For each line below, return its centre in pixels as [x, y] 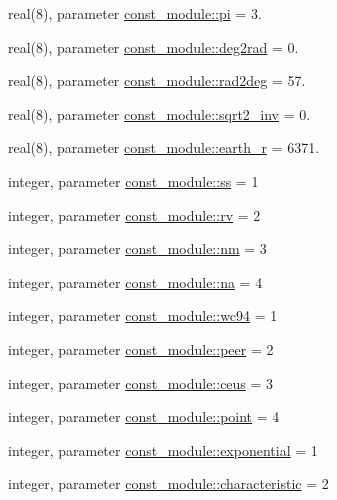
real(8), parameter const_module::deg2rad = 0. [153, 46]
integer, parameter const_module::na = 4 [135, 281]
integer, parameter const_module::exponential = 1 [163, 449]
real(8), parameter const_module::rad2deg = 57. [157, 80]
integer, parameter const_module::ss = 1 [133, 180]
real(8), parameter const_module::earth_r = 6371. [164, 147]
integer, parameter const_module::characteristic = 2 [168, 483]
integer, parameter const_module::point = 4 [144, 416]
